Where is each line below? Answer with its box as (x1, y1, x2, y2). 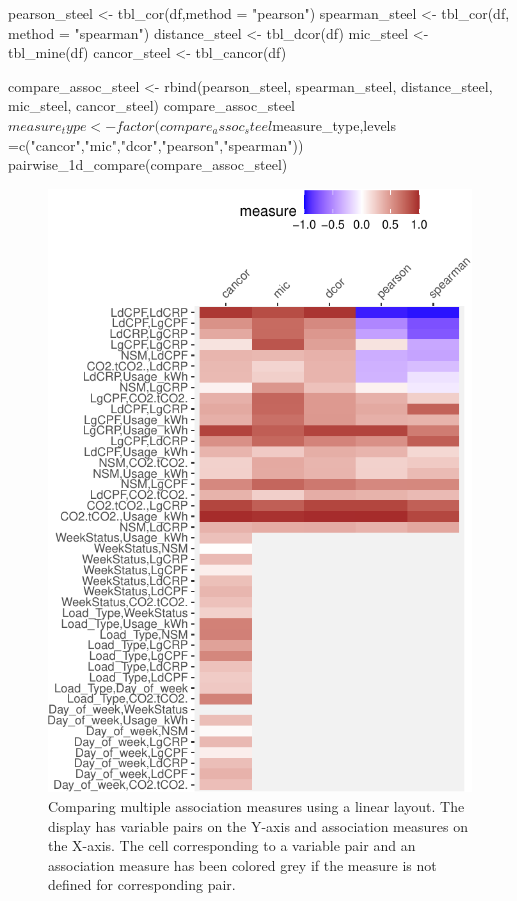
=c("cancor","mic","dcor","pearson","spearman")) (8, 134, 304, 155)
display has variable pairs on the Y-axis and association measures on (48, 815, 468, 836)
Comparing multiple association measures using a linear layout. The (48, 796, 465, 817)
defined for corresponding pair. (48, 874, 236, 895)
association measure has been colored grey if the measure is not (48, 854, 437, 875)
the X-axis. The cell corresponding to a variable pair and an (48, 835, 416, 856)
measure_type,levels (272, 114, 397, 135)
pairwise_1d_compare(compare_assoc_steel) (8, 154, 288, 175)
